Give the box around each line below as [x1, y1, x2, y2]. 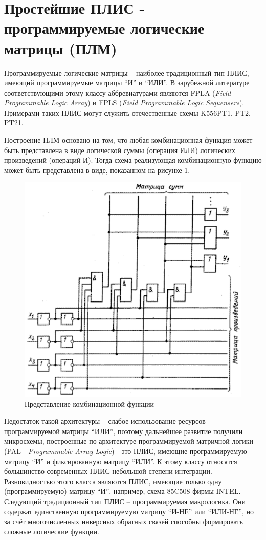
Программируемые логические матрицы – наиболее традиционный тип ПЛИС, [4, 67, 249, 78]
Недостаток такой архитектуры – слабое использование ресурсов [4, 416, 206, 426]
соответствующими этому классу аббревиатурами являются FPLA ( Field [4, 87, 231, 98]
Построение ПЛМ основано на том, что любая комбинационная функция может [4, 135, 253, 145]
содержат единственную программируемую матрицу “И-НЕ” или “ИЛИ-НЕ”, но [4, 506, 254, 516]
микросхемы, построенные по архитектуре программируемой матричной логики [4, 436, 253, 446]
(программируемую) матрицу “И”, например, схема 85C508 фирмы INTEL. [4, 486, 241, 496]
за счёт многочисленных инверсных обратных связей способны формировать [4, 516, 243, 527]
